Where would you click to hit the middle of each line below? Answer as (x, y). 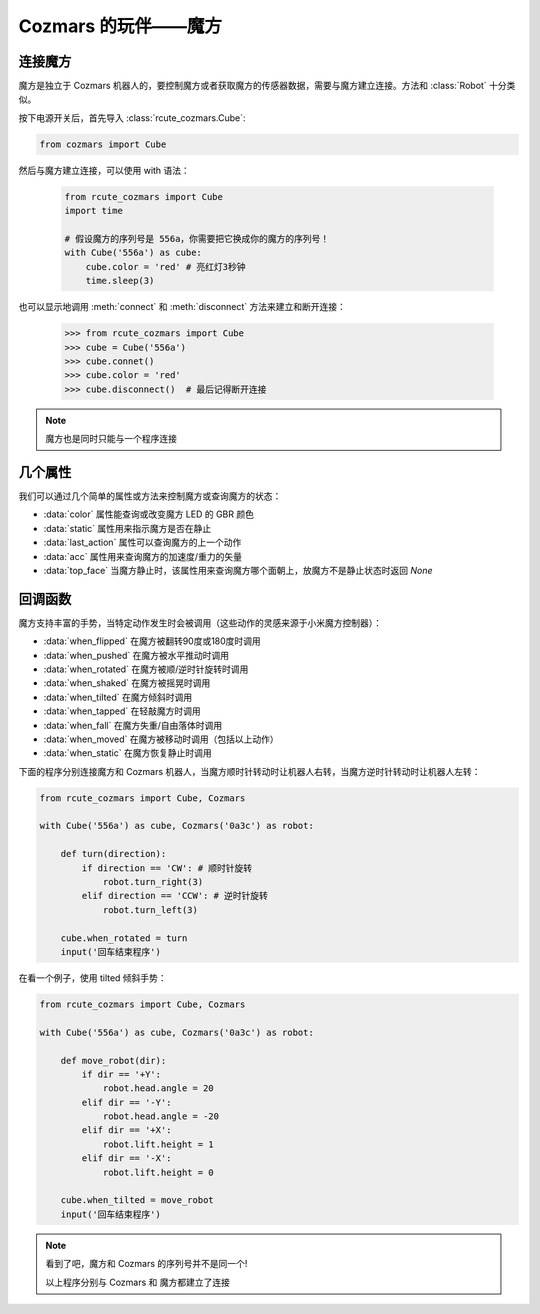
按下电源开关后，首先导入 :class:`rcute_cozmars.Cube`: (132, 117)
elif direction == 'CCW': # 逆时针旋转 (175, 896)
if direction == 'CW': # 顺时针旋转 (167, 868)
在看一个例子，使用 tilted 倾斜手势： (92, 977)
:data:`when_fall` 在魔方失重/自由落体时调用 (133, 725)
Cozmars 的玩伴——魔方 (120, 26)
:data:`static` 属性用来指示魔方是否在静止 (127, 528)
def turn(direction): (113, 854)
